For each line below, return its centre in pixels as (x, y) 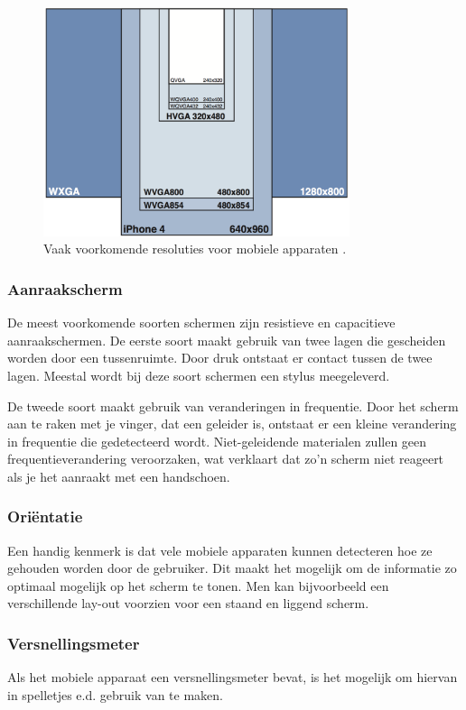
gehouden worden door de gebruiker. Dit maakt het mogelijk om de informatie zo (232, 568)
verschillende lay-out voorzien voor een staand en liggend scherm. (188, 603)
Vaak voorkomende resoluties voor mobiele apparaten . (195, 249)
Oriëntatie (45, 516)
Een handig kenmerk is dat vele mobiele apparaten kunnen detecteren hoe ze (220, 550)
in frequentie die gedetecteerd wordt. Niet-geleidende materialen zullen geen (217, 441)
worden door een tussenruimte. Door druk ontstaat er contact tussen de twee (220, 358)
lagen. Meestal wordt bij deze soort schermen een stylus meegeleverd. (199, 375)
